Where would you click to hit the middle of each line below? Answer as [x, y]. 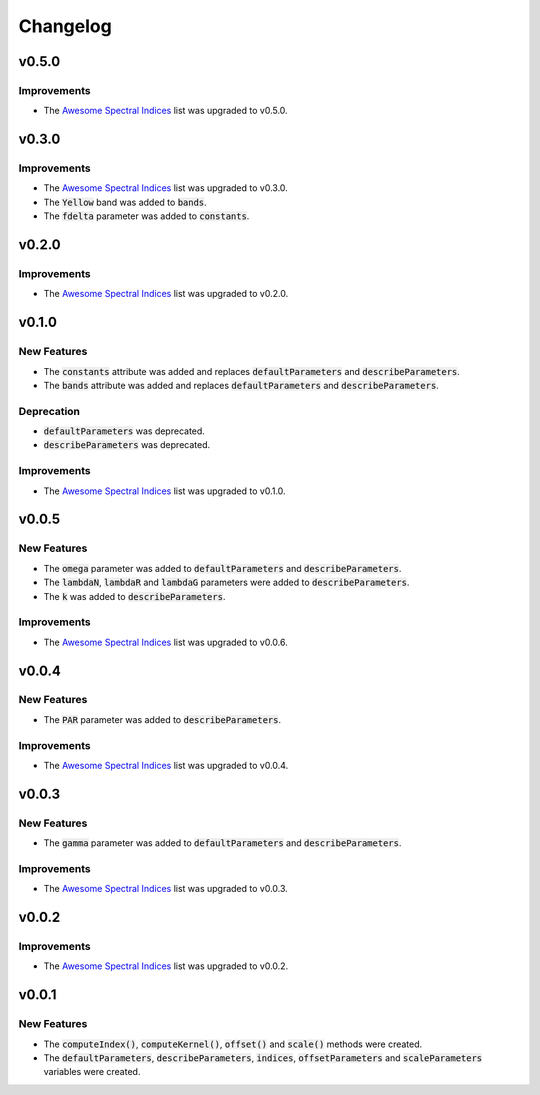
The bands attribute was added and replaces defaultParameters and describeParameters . [241, 385]
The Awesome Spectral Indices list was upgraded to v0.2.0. [166, 294]
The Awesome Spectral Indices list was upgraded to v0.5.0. [166, 111]
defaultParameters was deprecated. [124, 431]
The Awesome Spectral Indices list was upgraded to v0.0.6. [166, 642]
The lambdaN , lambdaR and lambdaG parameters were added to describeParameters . [226, 582]
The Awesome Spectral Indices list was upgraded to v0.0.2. [166, 966]
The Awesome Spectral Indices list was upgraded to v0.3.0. [166, 188]
